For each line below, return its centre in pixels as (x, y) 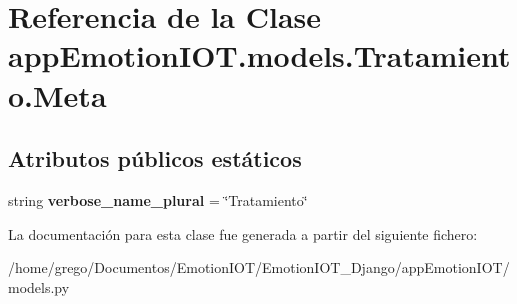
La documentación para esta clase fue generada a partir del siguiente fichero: (243, 233)
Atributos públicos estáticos (155, 158)
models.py (39, 286)
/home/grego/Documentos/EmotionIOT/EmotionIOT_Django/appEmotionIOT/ (259, 267)
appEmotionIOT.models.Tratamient (259, 55)
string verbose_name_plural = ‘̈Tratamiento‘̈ (158, 199)
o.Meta (57, 94)
